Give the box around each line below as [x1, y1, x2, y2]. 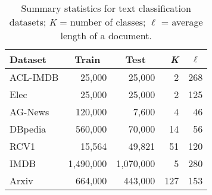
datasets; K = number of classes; [9, 15, 146, 29]
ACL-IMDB [10, 70, 59, 84]
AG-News [10, 105, 49, 118]
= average [161, 15, 203, 29]
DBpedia [10, 122, 46, 136]
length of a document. [60, 29, 152, 42]
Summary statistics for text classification [21, 1, 191, 15]
